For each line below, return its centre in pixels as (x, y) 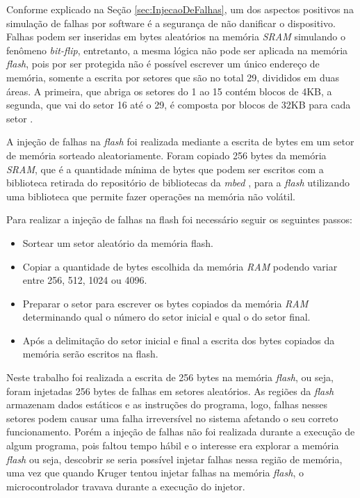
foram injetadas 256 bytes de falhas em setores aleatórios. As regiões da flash (170, 391)
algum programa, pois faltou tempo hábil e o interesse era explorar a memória (173, 445)
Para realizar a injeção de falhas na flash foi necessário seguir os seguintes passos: (179, 219)
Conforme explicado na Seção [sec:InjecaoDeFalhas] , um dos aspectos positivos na (180, 9)
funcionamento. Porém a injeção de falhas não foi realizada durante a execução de (181, 432)
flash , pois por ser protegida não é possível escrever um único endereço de (163, 64)
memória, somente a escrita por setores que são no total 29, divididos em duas (173, 77)
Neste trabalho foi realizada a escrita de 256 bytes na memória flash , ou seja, (170, 377)
